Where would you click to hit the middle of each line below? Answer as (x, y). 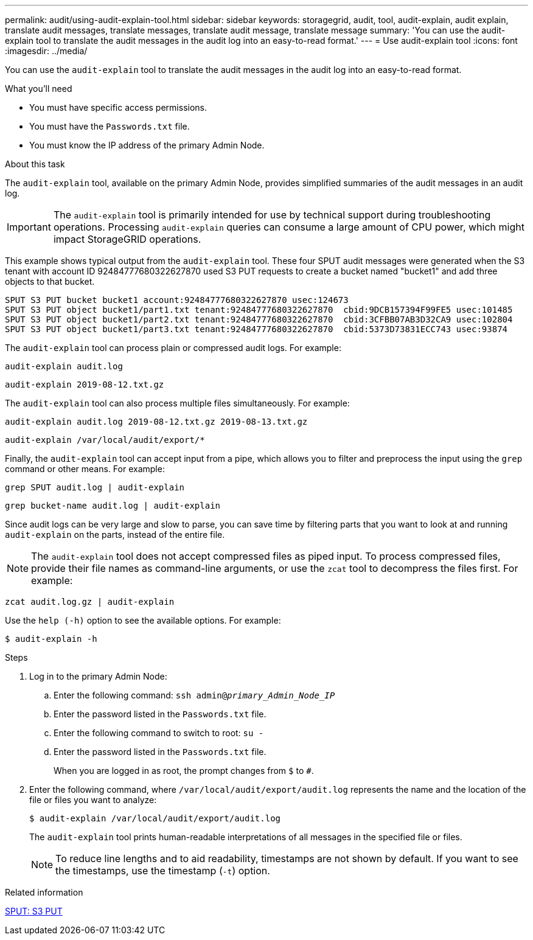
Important (29, 227)
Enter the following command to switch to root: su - (159, 733)
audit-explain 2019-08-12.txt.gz (85, 385)
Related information (44, 892)
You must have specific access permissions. (118, 107)
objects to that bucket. (50, 281)
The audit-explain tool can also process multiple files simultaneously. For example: (177, 403)
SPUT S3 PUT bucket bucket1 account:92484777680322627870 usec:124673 (177, 300)
